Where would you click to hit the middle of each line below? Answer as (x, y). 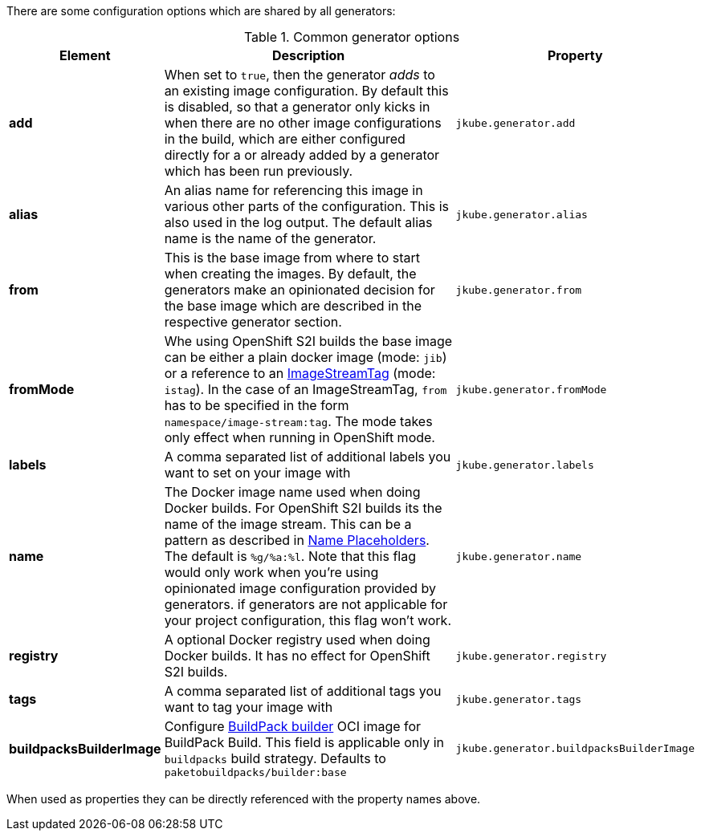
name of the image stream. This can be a (288, 524)
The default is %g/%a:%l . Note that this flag (290, 556)
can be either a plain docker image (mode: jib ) (306, 357)
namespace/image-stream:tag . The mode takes (298, 421)
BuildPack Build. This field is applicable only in (304, 742)
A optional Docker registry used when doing (297, 640)
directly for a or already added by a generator (302, 155)
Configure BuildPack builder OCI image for (293, 726)
